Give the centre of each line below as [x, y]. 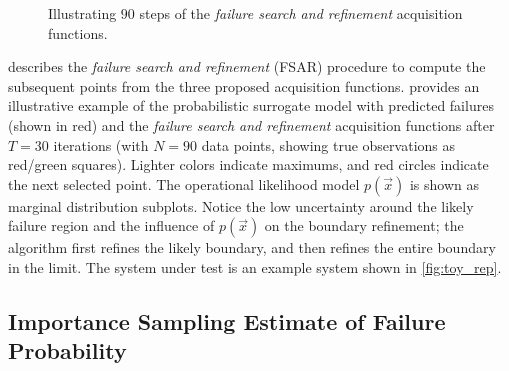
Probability [67, 350]
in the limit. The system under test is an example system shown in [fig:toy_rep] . [255, 266]
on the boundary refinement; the [364, 225]
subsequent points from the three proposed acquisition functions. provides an [244, 85]
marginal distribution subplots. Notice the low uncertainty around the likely [241, 205]
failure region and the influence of [111, 225]
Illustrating [82, 13]
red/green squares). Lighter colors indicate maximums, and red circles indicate [248, 164]
